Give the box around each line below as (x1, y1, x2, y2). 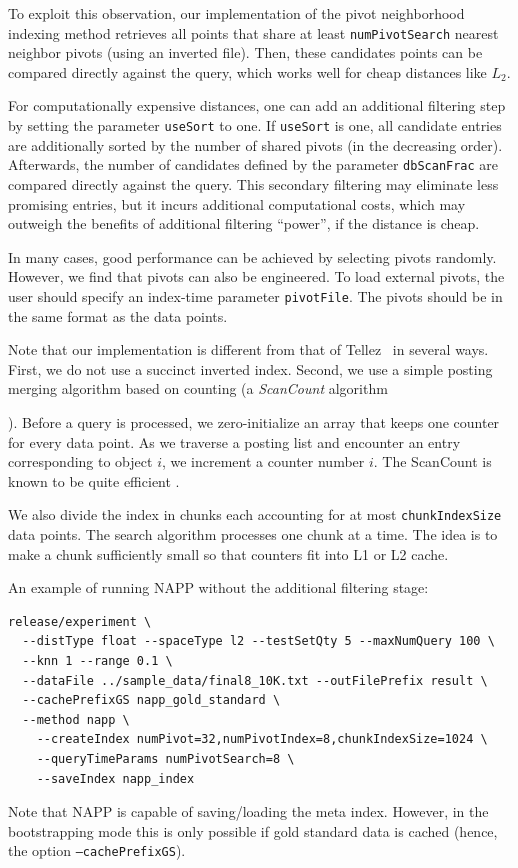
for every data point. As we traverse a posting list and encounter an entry (8, 431, 461, 452)
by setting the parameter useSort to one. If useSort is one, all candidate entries (8, 115, 502, 136)
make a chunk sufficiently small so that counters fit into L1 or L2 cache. (8, 543, 449, 564)
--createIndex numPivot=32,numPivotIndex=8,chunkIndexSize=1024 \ (36, 732, 488, 747)
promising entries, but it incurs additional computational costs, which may (8, 193, 466, 214)
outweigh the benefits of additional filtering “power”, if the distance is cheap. (8, 213, 480, 234)
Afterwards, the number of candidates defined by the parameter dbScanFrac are (8, 154, 499, 175)
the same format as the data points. (8, 305, 228, 326)
